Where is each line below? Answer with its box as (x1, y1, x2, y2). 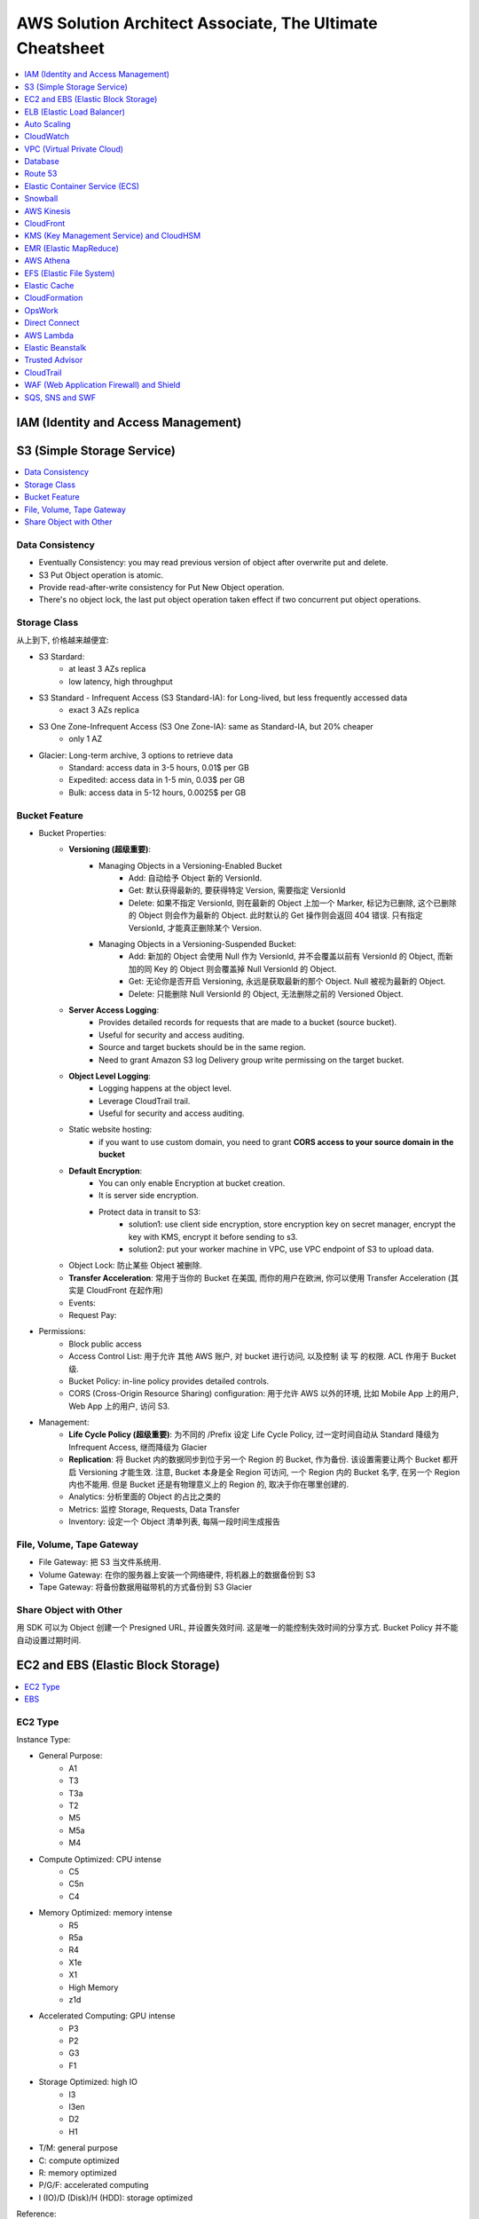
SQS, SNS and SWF (24, 391, 97, 403)
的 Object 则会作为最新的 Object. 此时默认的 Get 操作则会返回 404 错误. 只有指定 (129, 910, 423, 920)
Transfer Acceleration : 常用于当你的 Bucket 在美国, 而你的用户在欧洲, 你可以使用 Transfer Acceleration (68, 1272, 446, 1283)
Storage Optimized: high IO (38, 2077, 137, 2088)
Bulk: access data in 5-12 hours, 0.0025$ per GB (68, 786, 247, 798)
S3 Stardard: (38, 651, 85, 661)
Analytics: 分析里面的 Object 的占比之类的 (68, 1491, 221, 1502)
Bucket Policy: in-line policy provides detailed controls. (68, 1376, 270, 1386)
